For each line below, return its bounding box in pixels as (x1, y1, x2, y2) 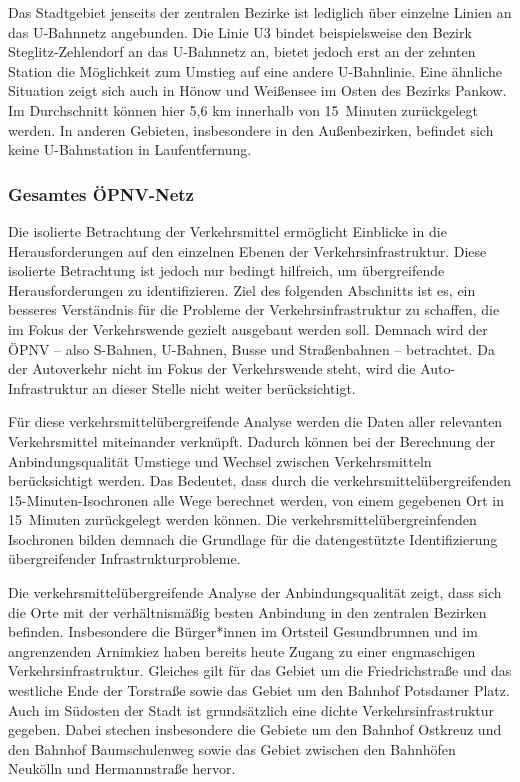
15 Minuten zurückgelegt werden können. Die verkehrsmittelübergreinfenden (8, 509, 477, 530)
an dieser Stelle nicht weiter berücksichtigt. (92, 377, 356, 398)
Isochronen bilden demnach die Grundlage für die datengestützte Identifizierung (8, 528, 498, 549)
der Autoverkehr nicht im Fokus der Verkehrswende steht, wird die (8, 358, 416, 379)
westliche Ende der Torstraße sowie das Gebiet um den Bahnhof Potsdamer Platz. (8, 680, 510, 701)
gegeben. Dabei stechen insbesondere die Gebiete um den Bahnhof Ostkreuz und (8, 719, 502, 740)
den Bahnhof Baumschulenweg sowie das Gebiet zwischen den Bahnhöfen (8, 738, 456, 759)
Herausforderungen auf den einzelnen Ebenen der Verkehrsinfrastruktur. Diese (8, 240, 487, 261)
